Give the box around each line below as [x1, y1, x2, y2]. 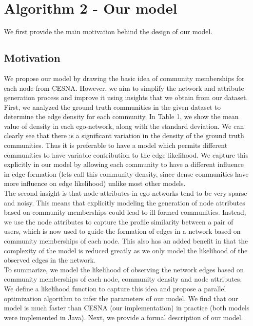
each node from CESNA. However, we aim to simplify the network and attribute [4, 82, 244, 93]
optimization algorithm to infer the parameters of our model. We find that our [4, 293, 238, 303]
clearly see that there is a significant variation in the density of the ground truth [4, 130, 244, 141]
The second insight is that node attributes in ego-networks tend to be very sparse [4, 188, 247, 198]
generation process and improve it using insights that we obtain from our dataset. [4, 92, 248, 102]
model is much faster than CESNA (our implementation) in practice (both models [4, 303, 250, 313]
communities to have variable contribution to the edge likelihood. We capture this [4, 149, 249, 160]
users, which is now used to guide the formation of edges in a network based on [4, 226, 241, 236]
